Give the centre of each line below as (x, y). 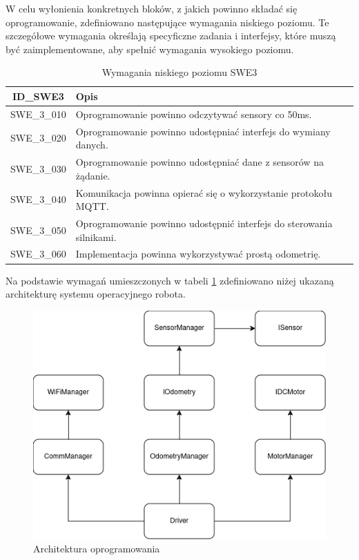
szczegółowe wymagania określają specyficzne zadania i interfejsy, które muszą (171, 36)
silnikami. (96, 236)
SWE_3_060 (38, 254)
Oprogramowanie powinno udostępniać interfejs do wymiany (203, 131)
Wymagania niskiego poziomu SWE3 (179, 72)
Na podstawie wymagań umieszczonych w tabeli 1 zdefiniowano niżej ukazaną (170, 280)
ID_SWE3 (38, 96)
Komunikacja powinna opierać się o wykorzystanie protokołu (204, 192)
